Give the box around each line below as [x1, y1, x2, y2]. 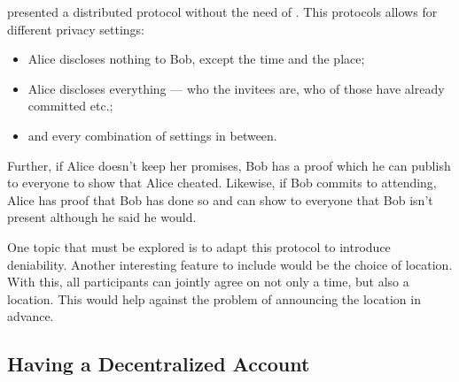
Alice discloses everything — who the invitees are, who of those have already [27, 79, 445, 97]
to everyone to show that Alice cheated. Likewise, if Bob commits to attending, [7, 173, 437, 192]
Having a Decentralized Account [7, 350, 310, 378]
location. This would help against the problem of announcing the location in [7, 289, 421, 308]
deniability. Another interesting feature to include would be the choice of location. [7, 255, 453, 273]
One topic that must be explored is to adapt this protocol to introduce [7, 237, 391, 256]
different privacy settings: [7, 19, 145, 38]
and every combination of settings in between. [27, 126, 277, 144]
